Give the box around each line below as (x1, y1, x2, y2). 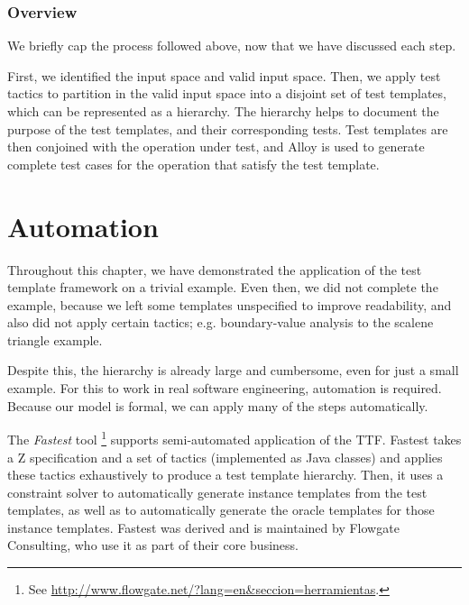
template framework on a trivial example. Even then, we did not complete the (7, 278, 438, 297)
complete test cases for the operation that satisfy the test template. (7, 154, 380, 173)
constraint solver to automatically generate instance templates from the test (7, 482, 428, 501)
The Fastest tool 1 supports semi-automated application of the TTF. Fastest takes (7, 427, 462, 448)
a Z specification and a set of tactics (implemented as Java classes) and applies (7, 447, 443, 466)
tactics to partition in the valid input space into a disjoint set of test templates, (7, 84, 446, 103)
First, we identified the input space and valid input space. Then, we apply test (7, 66, 441, 85)
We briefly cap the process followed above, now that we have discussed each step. (7, 36, 456, 55)
